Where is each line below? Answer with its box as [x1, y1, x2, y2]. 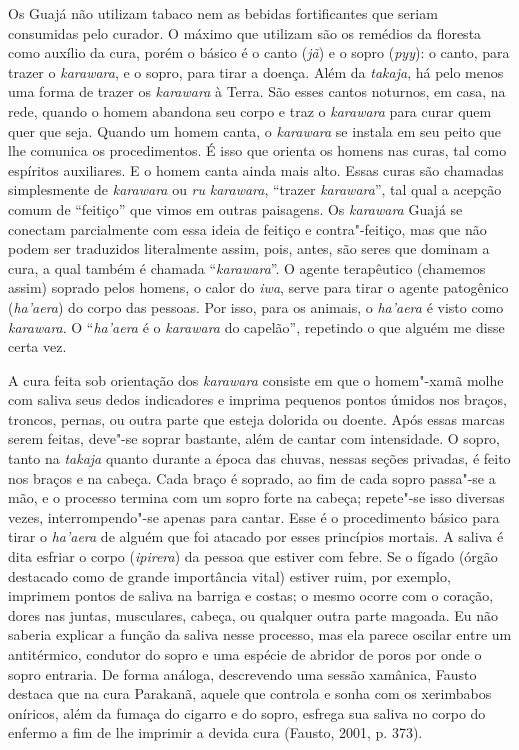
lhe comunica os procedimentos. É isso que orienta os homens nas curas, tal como [8, 140, 507, 161]
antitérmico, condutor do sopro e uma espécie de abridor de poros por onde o [8, 644, 482, 664]
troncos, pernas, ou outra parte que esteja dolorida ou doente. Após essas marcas [8, 408, 505, 429]
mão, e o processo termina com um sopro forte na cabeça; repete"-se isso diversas [8, 487, 505, 508]
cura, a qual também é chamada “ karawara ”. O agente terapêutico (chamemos [8, 257, 486, 278]
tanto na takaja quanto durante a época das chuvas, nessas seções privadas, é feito [8, 448, 511, 469]
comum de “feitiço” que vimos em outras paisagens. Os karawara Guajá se [8, 198, 463, 219]
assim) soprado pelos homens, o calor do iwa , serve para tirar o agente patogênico [8, 277, 509, 298]
